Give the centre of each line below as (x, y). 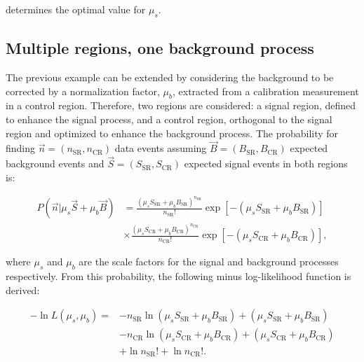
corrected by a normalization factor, (83, 91)
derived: (23, 290)
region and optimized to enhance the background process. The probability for (172, 133)
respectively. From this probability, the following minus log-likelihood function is (178, 276)
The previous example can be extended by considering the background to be (170, 77)
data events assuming (161, 148)
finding (21, 148)
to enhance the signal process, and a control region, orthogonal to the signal (169, 119)
